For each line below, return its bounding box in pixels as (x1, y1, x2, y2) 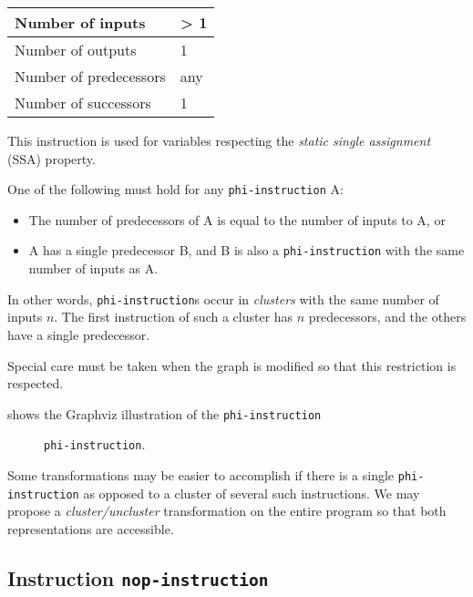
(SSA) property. (7, 149, 96, 168)
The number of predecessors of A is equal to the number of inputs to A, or (28, 210, 446, 229)
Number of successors (15, 92, 151, 113)
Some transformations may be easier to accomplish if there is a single (7, 466, 395, 485)
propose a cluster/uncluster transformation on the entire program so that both (7, 501, 447, 520)
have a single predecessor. (7, 324, 150, 344)
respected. (7, 374, 64, 393)
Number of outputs (15, 39, 137, 60)
